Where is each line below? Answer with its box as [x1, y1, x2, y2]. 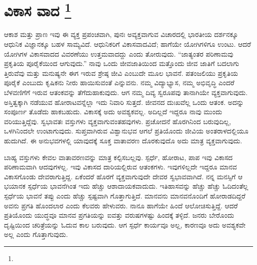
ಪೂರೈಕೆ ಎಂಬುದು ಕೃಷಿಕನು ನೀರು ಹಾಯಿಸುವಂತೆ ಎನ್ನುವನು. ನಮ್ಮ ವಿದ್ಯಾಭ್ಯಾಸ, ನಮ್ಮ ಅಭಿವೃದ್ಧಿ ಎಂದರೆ [4, 77, 235, 88]
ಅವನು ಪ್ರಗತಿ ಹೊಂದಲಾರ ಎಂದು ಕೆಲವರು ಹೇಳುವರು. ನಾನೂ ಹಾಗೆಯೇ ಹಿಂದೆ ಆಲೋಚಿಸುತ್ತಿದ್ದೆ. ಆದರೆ [4, 200, 238, 210]
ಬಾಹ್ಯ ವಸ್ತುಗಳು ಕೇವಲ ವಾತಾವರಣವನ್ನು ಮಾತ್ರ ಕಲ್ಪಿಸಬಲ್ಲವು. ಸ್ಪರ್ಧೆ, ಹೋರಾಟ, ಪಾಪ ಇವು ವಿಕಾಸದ [4, 152, 233, 162]
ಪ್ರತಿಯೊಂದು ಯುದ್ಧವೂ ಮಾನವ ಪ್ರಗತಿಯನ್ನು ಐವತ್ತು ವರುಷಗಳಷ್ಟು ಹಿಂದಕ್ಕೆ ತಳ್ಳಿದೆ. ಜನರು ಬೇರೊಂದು [4, 210, 234, 220]
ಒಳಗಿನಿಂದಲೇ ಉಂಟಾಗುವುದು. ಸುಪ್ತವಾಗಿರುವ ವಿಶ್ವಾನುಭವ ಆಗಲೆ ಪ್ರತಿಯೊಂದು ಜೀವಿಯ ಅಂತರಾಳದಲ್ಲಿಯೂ [4, 126, 249, 136]
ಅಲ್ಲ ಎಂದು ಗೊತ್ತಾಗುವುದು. [4, 229, 68, 239]
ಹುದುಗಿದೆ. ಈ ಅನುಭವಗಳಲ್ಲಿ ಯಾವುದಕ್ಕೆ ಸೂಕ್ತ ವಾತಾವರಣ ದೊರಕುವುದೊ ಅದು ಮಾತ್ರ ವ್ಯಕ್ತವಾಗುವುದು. [4, 135, 242, 145]
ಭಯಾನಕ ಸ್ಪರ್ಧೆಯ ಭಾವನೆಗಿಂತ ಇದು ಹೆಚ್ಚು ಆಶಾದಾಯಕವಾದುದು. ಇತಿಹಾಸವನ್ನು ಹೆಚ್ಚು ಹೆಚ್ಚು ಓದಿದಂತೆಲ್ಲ [4, 181, 249, 191]
